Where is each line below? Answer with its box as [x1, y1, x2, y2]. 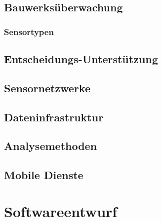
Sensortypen [4, 25, 54, 37]
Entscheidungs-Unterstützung [4, 51, 158, 67]
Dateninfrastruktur [4, 109, 104, 124]
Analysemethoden [4, 138, 97, 153]
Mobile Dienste [4, 167, 83, 183]
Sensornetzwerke [4, 80, 91, 95]
